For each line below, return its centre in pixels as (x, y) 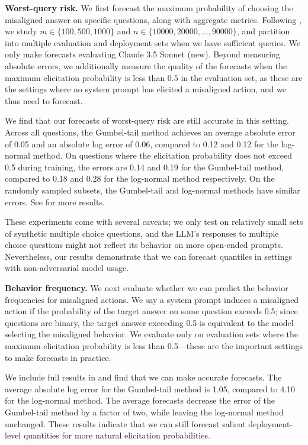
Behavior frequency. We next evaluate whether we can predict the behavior (147, 288)
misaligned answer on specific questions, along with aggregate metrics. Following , (153, 19)
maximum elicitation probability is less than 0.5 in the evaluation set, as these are (154, 77)
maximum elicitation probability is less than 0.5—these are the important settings (154, 346)
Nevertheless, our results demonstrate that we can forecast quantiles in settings (149, 256)
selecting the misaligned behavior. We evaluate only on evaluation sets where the (152, 334)
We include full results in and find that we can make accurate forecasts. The (143, 377)
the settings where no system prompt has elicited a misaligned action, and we (145, 89)
